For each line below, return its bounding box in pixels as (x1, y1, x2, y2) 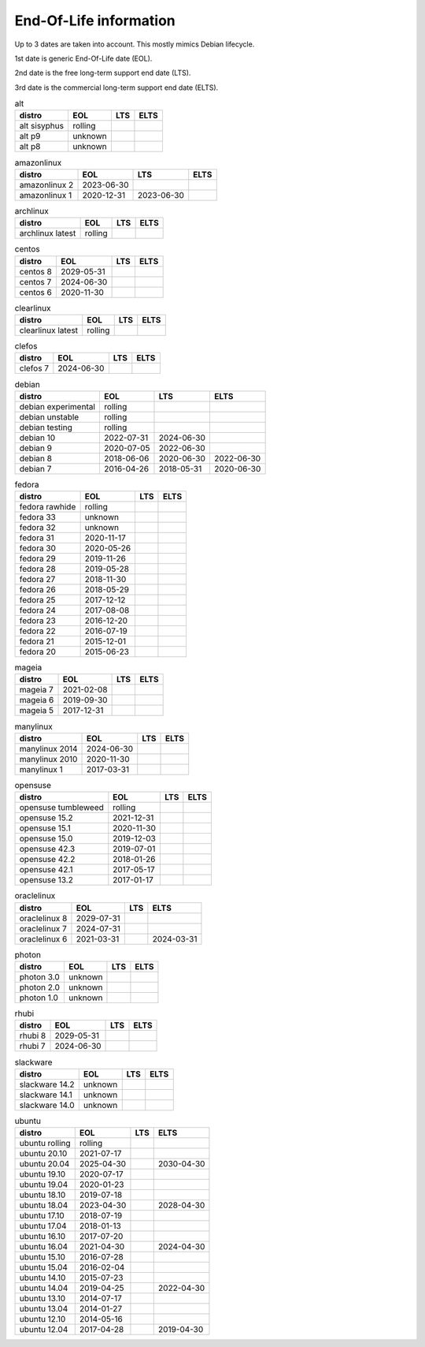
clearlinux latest (19, 324, 79, 335)
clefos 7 (19, 363, 50, 374)
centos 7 (19, 276, 52, 287)
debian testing (19, 422, 72, 433)
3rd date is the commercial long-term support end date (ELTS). (14, 83, 219, 92)
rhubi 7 (19, 1041, 46, 1052)
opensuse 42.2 (19, 854, 76, 865)
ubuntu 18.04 (19, 1200, 68, 1211)
